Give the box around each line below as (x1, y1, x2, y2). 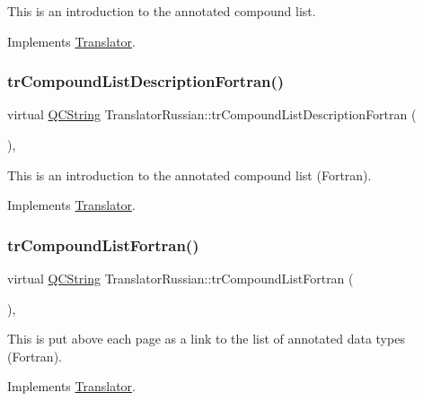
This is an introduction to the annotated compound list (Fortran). (7, 165, 372, 184)
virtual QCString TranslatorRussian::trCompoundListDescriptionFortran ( (7, 105, 417, 124)
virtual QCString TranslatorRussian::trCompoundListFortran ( (7, 269, 354, 287)
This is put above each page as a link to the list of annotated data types (7, 329, 405, 348)
